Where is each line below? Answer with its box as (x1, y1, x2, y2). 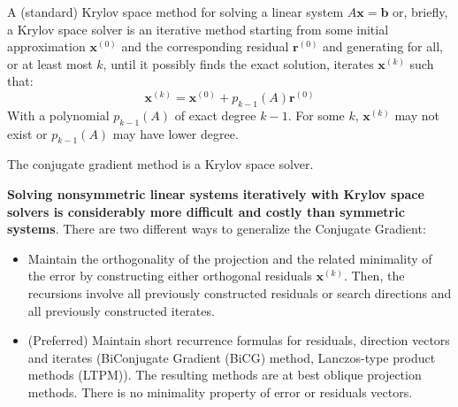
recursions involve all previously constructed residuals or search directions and (27, 283, 452, 302)
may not (394, 105, 439, 124)
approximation (7, 37, 86, 56)
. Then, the (343, 266, 405, 285)
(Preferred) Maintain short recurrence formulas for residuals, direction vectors (27, 331, 450, 349)
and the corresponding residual (121, 37, 289, 56)
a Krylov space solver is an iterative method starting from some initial (7, 19, 389, 38)
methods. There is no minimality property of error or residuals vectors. (27, 382, 413, 401)
